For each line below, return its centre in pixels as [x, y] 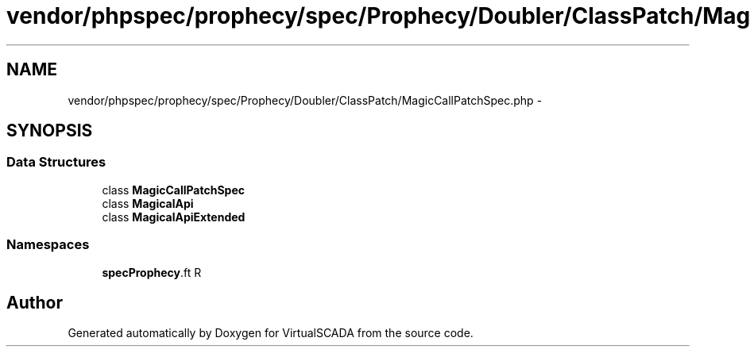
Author [35, 302]
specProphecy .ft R [152, 272]
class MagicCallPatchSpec [174, 190]
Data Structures [56, 162]
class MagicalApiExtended [174, 217]
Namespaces [48, 245]
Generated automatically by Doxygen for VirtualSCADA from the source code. [271, 333]
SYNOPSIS [50, 131]
